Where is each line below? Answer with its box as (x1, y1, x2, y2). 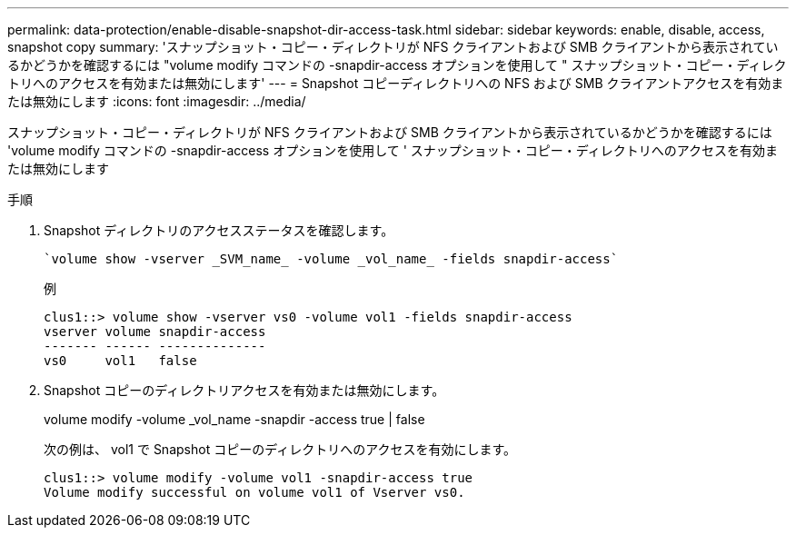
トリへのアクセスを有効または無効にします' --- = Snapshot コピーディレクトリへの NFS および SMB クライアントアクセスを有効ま (7, 75, 784, 91)
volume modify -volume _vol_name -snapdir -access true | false (44, 411, 425, 427)
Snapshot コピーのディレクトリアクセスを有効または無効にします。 (44, 382, 445, 398)
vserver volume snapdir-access (44, 324, 266, 339)
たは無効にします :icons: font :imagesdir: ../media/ (7, 94, 306, 109)
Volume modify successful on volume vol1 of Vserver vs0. (44, 485, 465, 500)
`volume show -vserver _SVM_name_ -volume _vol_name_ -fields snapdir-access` (44, 252, 619, 266)
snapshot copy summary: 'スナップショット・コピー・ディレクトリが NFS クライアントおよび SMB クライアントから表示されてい (7, 39, 779, 54)
